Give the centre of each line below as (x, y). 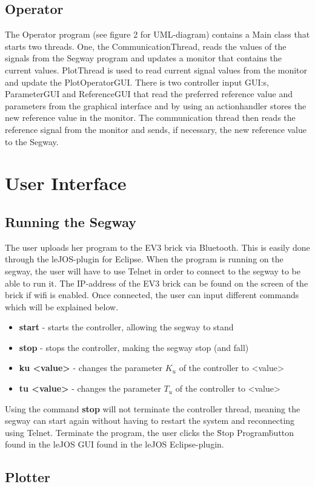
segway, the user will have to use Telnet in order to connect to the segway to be (153, 271)
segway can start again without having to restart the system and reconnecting (150, 421)
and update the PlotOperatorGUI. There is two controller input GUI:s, (137, 82)
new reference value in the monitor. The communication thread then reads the (150, 117)
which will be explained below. (62, 306)
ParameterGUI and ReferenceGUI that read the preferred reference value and (149, 94)
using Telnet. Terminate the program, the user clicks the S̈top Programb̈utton (150, 432)
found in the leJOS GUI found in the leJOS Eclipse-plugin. (114, 444)
